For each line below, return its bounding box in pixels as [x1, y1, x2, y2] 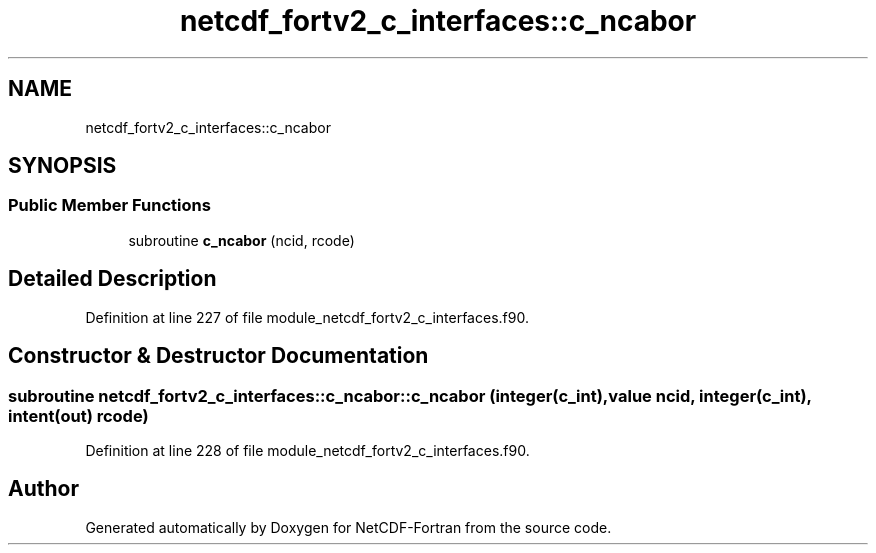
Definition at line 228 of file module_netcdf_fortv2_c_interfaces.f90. [85, 441, 530, 459]
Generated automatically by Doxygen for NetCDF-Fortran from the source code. [85, 518, 612, 536]
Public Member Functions [8, 195, 211, 216]
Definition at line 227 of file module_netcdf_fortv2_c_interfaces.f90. [85, 308, 529, 326]
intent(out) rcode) [8, 405, 149, 426]
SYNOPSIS [8, 153, 117, 179]
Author [8, 476, 79, 502]
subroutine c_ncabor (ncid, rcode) [128, 231, 355, 249]
